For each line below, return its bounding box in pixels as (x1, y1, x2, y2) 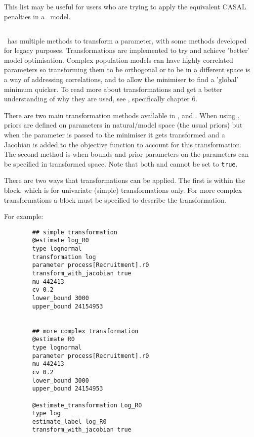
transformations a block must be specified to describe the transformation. (4, 194, 226, 205)
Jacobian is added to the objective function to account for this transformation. (4, 139, 242, 149)
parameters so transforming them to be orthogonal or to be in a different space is (4, 64, 251, 75)
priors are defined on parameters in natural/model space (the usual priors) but (4, 120, 243, 130)
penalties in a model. (4, 11, 71, 21)
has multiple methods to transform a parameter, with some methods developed (7, 35, 247, 45)
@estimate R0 (32, 336, 75, 343)
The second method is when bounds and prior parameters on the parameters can (4, 149, 249, 159)
